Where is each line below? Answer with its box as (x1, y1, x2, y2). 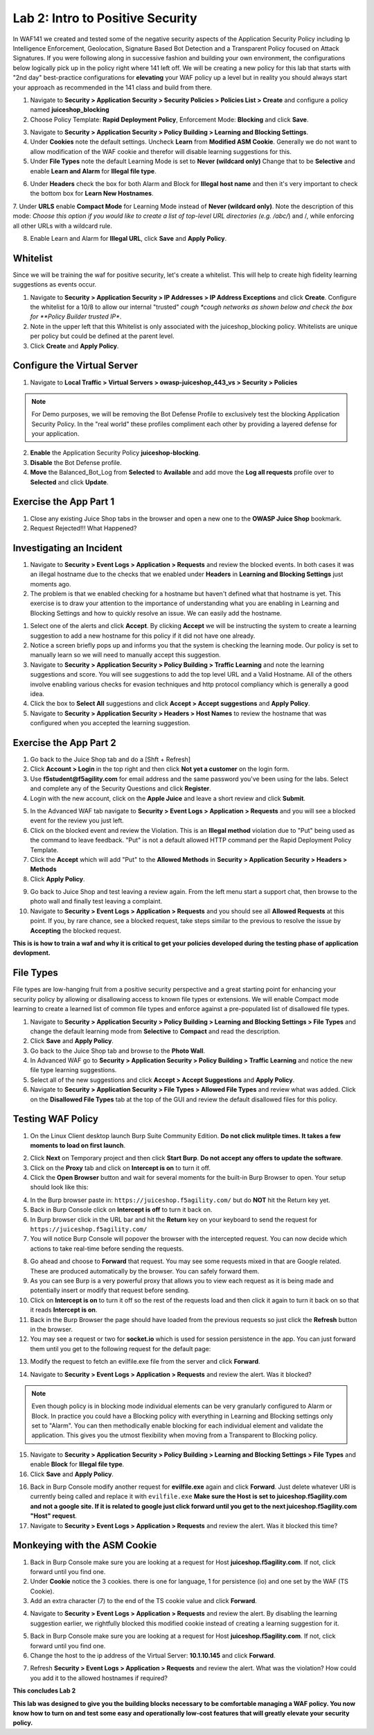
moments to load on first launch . (30, 1141, 126, 1149)
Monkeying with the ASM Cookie (12, 1539, 157, 1551)
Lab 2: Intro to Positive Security (12, 10, 197, 26)
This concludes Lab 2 (12, 1686, 76, 1695)
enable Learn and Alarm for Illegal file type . (30, 167, 157, 175)
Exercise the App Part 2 (12, 736, 117, 749)
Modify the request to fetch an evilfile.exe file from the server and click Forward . (30, 1357, 260, 1366)
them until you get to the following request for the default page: (30, 1344, 211, 1353)
